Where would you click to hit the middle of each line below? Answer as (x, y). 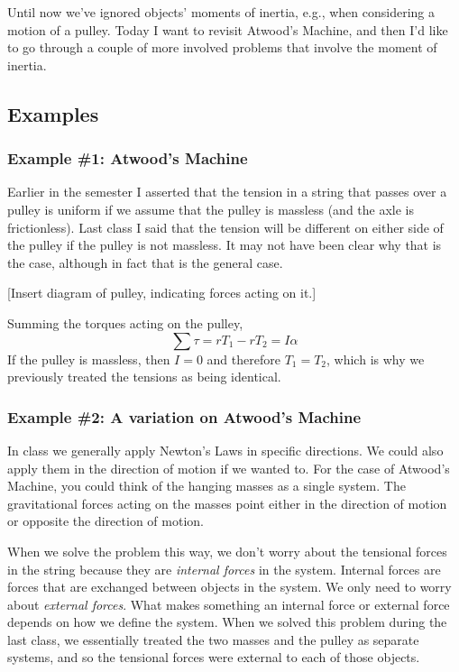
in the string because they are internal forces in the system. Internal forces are (224, 569)
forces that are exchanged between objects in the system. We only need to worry (229, 587)
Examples (53, 113)
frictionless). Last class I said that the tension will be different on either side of (225, 227)
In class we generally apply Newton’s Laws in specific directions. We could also (225, 450)
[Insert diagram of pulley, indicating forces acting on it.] (162, 293)
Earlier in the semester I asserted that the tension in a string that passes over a (227, 192)
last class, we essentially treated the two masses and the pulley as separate (213, 639)
